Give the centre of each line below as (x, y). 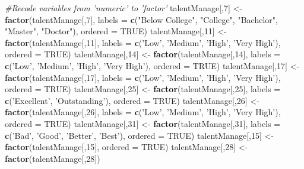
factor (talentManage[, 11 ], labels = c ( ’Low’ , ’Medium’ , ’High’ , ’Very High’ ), (143, 42)
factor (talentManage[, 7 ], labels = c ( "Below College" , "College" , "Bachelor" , (141, 19)
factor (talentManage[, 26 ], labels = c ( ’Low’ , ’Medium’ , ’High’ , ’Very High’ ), (143, 112)
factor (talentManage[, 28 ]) (53, 158)
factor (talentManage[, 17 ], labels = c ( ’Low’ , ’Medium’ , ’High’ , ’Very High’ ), (143, 77)
